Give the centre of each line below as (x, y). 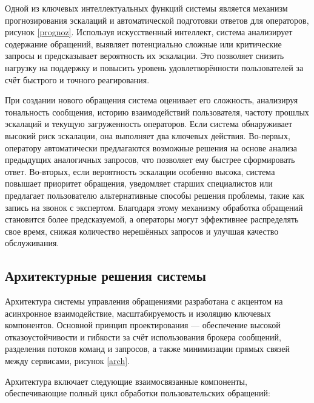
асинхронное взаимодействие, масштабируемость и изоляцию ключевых (138, 313)
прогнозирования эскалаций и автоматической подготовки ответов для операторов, (157, 20)
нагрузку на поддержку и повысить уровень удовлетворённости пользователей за (154, 67)
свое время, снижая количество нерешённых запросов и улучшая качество (142, 231)
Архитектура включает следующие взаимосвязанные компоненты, (126, 381)
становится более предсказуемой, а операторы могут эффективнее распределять (152, 219)
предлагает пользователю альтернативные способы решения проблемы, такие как (155, 195)
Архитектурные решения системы (105, 276)
